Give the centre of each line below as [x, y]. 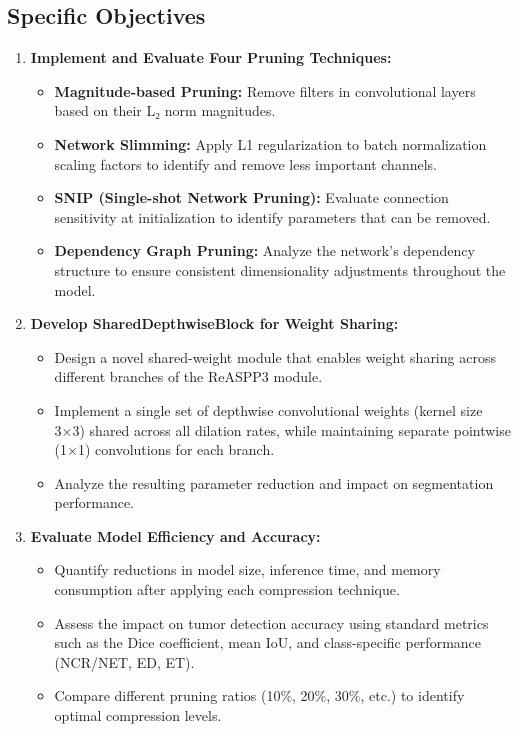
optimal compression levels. [138, 715]
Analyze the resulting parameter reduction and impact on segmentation [274, 482]
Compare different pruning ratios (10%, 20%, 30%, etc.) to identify [259, 695]
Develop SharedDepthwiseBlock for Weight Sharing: [214, 323]
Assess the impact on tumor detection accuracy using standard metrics [271, 622]
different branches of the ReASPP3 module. [188, 376]
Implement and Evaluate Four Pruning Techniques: [211, 57]
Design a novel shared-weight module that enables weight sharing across [275, 356]
